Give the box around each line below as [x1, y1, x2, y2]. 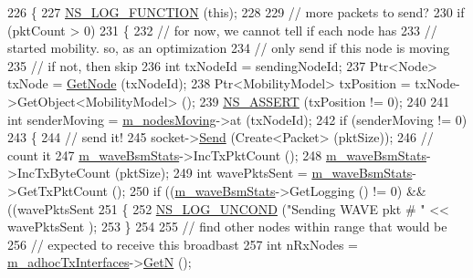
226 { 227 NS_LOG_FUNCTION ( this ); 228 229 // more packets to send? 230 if [7, 3, 465, 21]
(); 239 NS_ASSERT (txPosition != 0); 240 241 [182, 91, 450, 110]
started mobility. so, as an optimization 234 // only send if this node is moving [7, 38, 450, 57]
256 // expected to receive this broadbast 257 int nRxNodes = [7, 234, 358, 253]
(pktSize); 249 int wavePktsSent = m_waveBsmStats [114, 163, 413, 182]
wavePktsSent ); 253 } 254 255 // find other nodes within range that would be [7, 217, 447, 236]
